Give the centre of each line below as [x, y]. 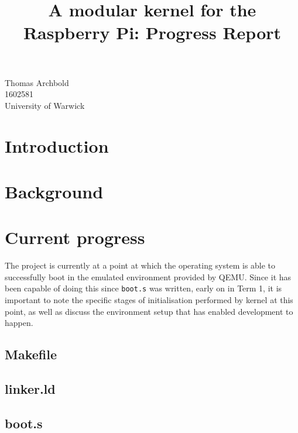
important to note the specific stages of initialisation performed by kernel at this [149, 300]
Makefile [31, 354]
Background [54, 191]
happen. [19, 323]
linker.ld [30, 389]
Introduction [57, 145]
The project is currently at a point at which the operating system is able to [140, 265]
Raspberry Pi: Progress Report [152, 32]
